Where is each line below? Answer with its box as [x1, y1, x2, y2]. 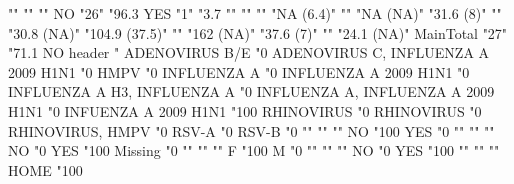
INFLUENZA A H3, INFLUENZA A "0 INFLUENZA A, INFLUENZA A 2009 [8, 81, 495, 102]
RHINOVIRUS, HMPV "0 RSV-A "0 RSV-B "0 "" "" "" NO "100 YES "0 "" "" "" [8, 120, 495, 141]
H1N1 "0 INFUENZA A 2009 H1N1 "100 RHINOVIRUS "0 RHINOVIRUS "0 [8, 100, 482, 121]
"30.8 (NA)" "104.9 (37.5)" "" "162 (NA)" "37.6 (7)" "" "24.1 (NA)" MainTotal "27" [8, 22, 508, 43]
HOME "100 [8, 159, 83, 180]
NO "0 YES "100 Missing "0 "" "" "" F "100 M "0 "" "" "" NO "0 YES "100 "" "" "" [8, 140, 500, 161]
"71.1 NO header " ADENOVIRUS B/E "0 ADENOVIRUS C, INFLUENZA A [8, 42, 490, 63]
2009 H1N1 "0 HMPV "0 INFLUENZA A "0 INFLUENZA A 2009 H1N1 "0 [8, 61, 470, 82]
